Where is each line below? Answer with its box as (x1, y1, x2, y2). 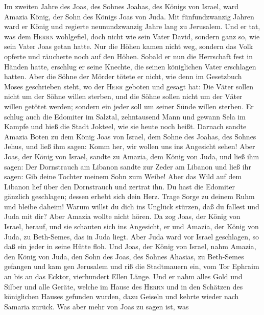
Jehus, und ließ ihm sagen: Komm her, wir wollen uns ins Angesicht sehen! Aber (4, 141, 255, 152)
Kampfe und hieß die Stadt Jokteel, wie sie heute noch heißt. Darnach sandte (4, 121, 247, 132)
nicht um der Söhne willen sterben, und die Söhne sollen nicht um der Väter (4, 91, 243, 102)
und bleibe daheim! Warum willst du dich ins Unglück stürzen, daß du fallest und (4, 201, 259, 211)
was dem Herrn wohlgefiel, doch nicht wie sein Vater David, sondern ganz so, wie (4, 31, 260, 41)
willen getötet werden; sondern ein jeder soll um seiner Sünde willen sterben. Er (4, 101, 254, 111)
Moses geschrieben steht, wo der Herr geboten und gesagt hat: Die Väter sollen (4, 81, 254, 91)
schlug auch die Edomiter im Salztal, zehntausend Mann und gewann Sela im (4, 111, 246, 122)
